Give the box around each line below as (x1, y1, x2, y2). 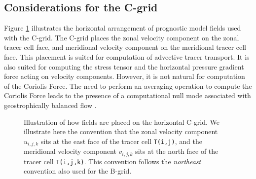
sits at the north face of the (135, 146, 219, 156)
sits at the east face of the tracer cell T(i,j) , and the (40, 136, 202, 146)
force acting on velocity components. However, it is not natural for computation (4, 71, 245, 81)
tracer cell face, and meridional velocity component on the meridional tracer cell (4, 42, 246, 52)
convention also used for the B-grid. (24, 166, 132, 176)
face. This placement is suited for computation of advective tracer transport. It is (4, 51, 250, 62)
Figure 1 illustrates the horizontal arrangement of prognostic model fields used (4, 23, 241, 33)
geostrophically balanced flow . (4, 100, 97, 110)
